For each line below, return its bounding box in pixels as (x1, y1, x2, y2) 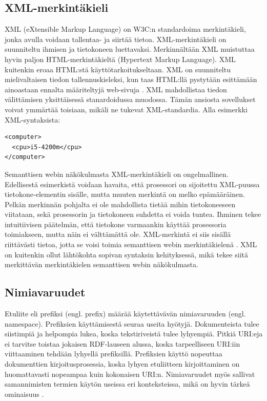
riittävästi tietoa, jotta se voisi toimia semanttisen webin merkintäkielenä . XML (5, 239, 257, 250)
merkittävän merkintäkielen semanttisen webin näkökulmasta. (5, 259, 198, 270)
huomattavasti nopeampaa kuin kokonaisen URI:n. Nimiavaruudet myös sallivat (5, 368, 255, 379)
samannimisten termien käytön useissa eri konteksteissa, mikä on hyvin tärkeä (5, 378, 250, 389)
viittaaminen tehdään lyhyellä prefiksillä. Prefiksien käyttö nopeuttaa (5, 348, 222, 359)
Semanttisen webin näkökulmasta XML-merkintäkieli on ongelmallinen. (5, 168, 229, 179)
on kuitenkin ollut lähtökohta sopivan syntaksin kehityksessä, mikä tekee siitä (5, 249, 248, 259)
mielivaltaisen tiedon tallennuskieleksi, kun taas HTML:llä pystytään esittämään (5, 74, 257, 85)
